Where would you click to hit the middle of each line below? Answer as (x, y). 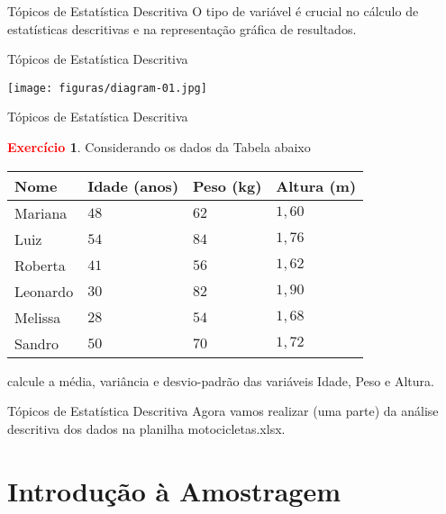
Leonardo (44, 291)
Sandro (36, 343)
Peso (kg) (228, 185)
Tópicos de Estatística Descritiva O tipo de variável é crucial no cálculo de (213, 11)
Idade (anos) (133, 185)
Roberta (40, 265)
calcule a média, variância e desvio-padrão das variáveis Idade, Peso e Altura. (221, 380)
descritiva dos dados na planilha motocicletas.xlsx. (146, 428)
